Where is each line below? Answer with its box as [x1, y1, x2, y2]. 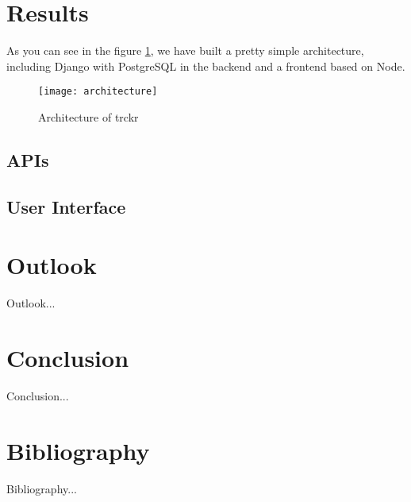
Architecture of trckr [38, 108, 139, 125]
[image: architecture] [38, 86, 158, 98]
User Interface [6, 194, 126, 218]
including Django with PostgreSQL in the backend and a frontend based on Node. [6, 57, 405, 74]
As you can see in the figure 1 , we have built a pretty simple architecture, [6, 42, 364, 59]
